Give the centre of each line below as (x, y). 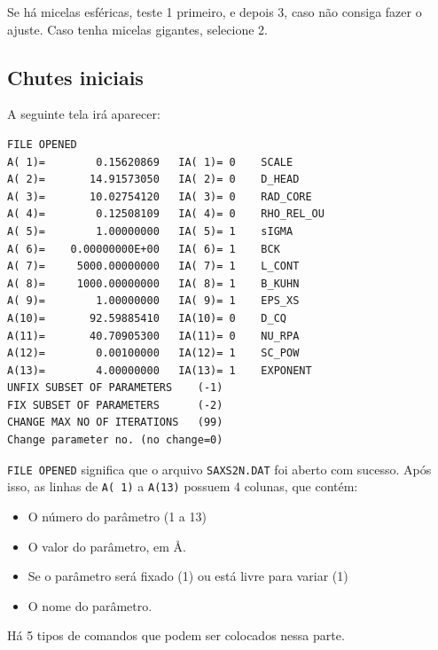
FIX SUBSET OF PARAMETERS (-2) (115, 405)
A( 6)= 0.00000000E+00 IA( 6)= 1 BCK (144, 249)
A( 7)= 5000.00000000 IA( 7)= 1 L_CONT (153, 266)
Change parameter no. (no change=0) (115, 440)
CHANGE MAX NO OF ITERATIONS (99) (115, 423)
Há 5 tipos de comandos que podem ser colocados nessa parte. (176, 635)
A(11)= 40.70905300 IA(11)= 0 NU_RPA (153, 336)
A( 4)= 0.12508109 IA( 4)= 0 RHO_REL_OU (166, 214)
